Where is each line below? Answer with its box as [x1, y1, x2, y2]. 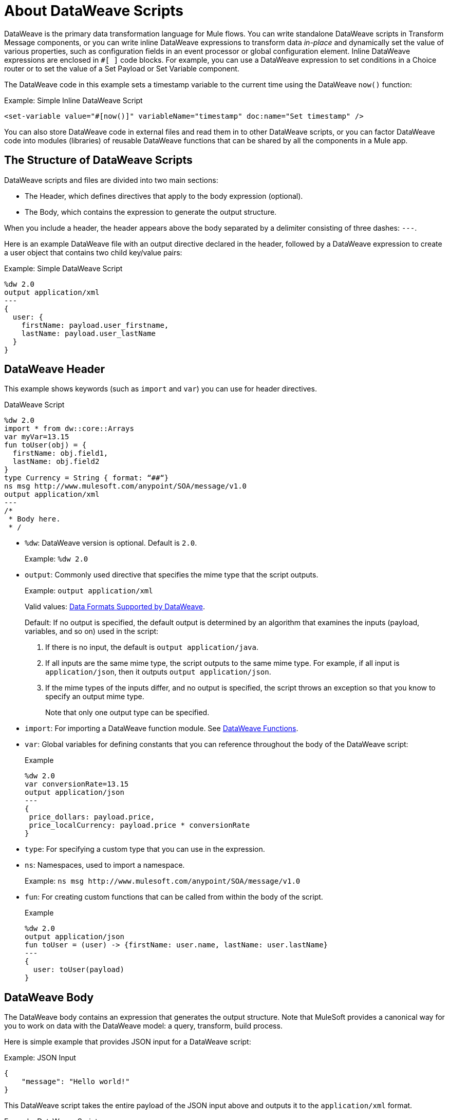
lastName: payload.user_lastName [21, 329, 156, 338]
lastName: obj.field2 [12, 457, 100, 466]
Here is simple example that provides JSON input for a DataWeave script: [4, 1037, 251, 1047]
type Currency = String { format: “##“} [4, 474, 169, 482]
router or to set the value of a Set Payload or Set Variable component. [4, 64, 239, 73]
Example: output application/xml [25, 586, 153, 595]
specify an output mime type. [45, 692, 144, 701]
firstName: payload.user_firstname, [21, 321, 169, 329]
